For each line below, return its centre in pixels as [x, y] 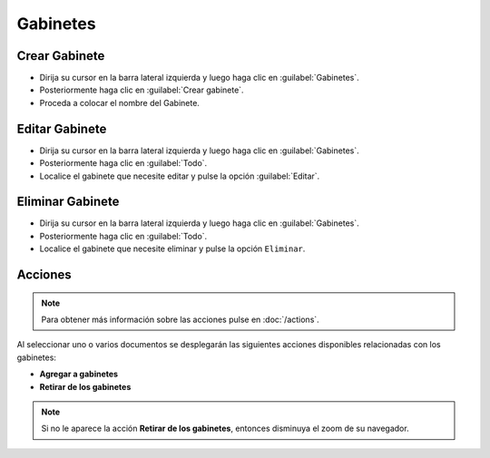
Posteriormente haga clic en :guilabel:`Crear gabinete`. [142, 90]
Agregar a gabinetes [78, 374]
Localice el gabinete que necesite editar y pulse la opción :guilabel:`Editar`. [180, 176]
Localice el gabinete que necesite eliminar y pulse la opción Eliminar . [172, 248]
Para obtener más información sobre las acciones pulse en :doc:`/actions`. [180, 320]
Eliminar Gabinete [68, 202]
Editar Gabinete [62, 128]
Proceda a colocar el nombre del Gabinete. [119, 102]
